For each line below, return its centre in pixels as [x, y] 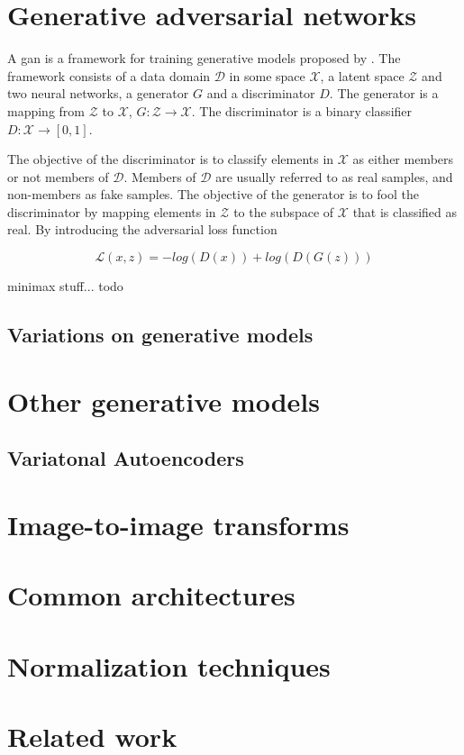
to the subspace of [284, 211]
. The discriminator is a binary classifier [302, 110]
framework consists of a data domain [109, 75]
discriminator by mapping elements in [112, 211]
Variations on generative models [160, 335]
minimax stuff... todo [65, 286]
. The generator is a [384, 93]
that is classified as [405, 211]
